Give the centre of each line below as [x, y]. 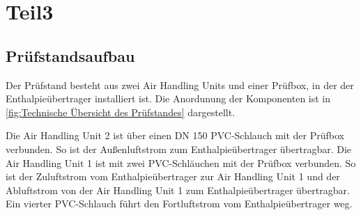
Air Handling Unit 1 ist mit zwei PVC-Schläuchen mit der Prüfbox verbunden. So [181, 162]
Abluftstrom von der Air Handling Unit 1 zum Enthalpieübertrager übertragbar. [178, 190]
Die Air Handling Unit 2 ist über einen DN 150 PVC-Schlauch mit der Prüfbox [175, 135]
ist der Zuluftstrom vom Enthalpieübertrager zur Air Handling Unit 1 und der [173, 176]
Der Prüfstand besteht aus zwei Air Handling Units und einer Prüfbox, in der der [180, 85]
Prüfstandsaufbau [70, 55]
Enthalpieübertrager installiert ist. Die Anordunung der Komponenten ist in [168, 98]
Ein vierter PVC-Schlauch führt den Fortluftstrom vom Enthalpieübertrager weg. [179, 204]
